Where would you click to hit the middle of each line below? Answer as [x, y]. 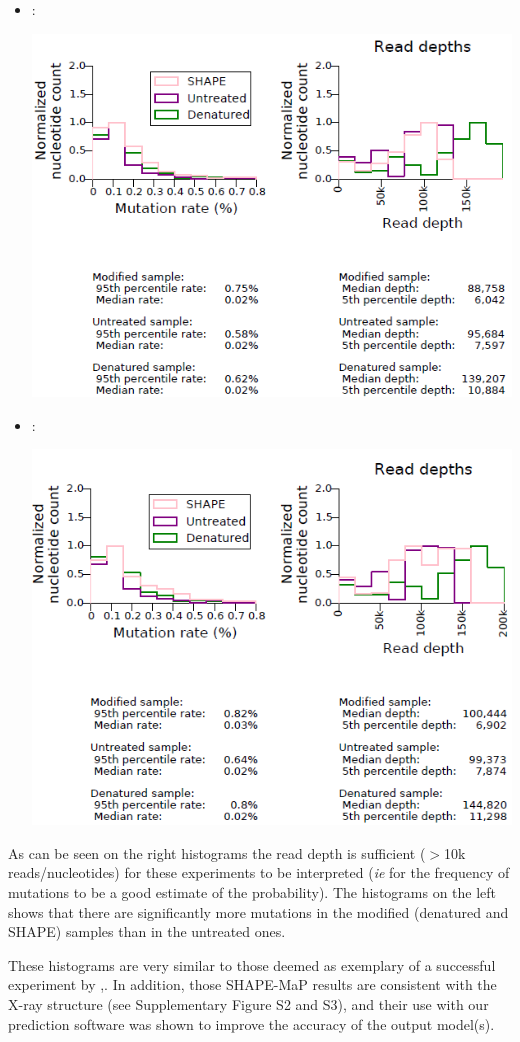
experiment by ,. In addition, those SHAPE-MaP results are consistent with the [252, 984]
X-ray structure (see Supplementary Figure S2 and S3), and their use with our [248, 1003]
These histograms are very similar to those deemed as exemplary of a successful [252, 964]
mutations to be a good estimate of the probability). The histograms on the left [252, 891]
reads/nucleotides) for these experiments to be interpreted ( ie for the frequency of [259, 872]
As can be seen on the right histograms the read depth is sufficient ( [217, 852]
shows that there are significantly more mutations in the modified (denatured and [258, 911]
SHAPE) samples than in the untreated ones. [147, 931]
